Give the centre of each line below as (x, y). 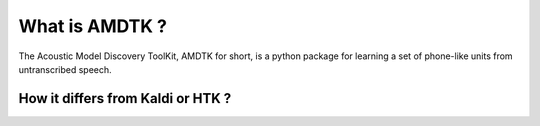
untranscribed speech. (65, 69)
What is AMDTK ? (92, 26)
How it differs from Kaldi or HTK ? (125, 98)
